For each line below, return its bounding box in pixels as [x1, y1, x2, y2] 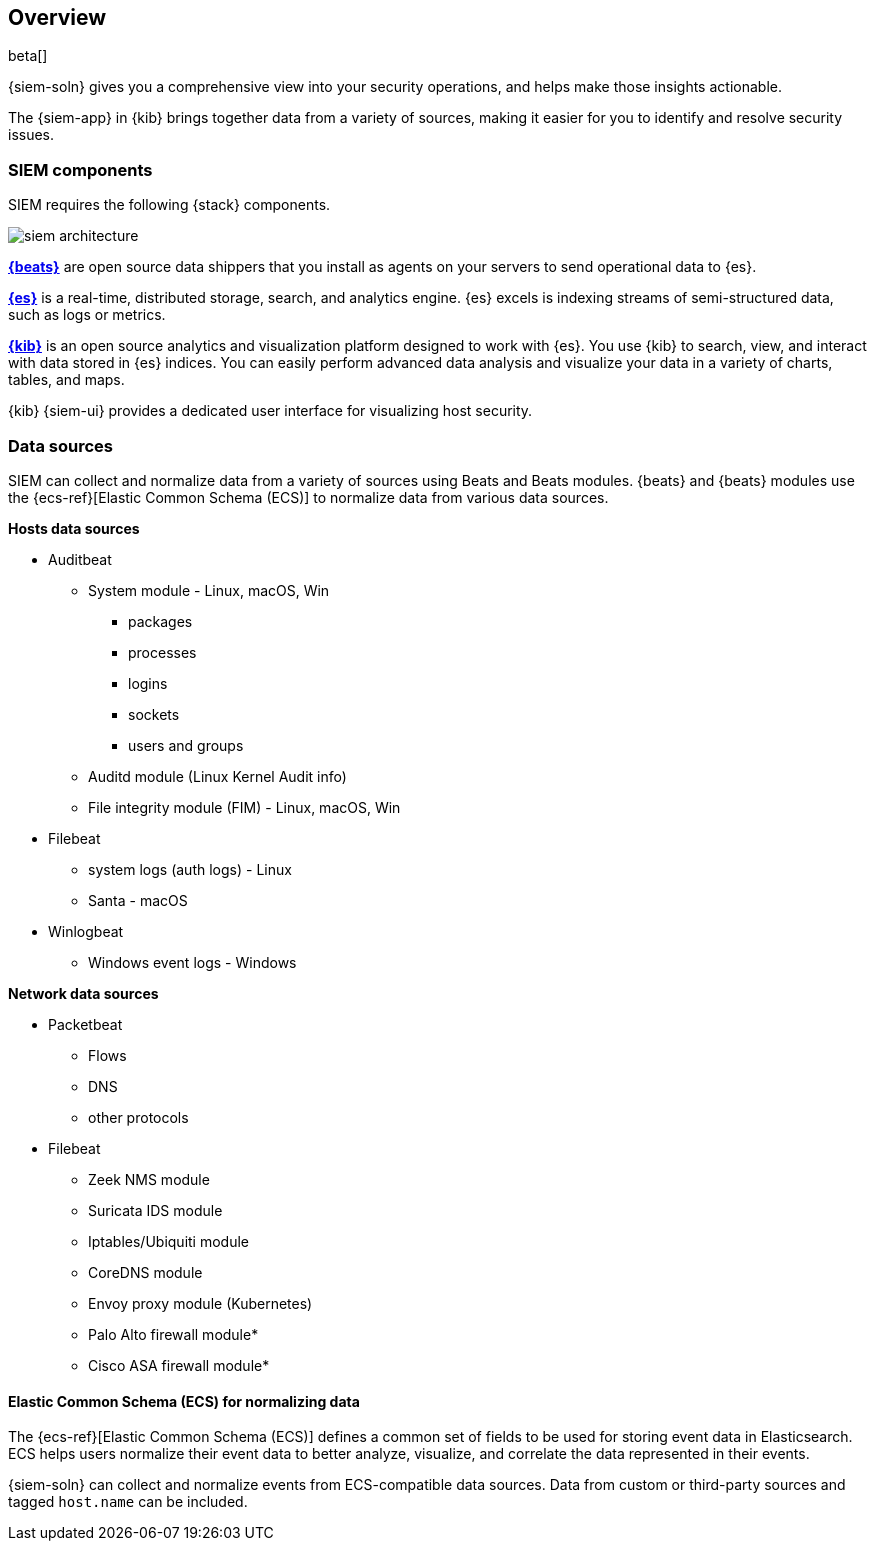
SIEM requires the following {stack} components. [8, 196, 331, 214]
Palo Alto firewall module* [88, 1325, 259, 1343]
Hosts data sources [8, 519, 140, 537]
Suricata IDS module [88, 1201, 223, 1219]
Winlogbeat [48, 922, 124, 940]
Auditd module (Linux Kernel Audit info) [88, 767, 347, 785]
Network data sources [8, 984, 159, 1002]
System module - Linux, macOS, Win [88, 581, 330, 599]
